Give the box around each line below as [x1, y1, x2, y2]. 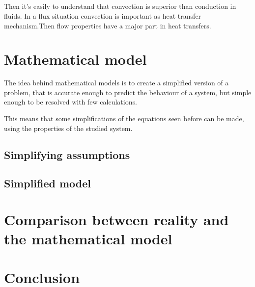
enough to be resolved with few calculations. [4, 97, 137, 107]
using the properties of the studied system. [4, 123, 133, 133]
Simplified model [4, 176, 91, 191]
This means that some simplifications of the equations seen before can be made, [4, 113, 244, 124]
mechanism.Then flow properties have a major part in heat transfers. [4, 20, 211, 30]
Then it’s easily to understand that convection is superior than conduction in [4, 1, 236, 11]
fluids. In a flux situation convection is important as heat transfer [4, 10, 201, 21]
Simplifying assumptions [4, 147, 130, 162]
